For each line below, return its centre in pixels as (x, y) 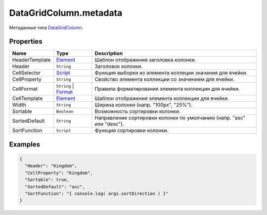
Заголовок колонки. (119, 67)
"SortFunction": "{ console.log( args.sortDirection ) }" (97, 194)
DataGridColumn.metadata (66, 13)
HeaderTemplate (31, 60)
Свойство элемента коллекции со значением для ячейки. (165, 79)
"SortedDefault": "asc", (55, 187)
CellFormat (25, 89)
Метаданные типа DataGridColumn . (46, 28)
